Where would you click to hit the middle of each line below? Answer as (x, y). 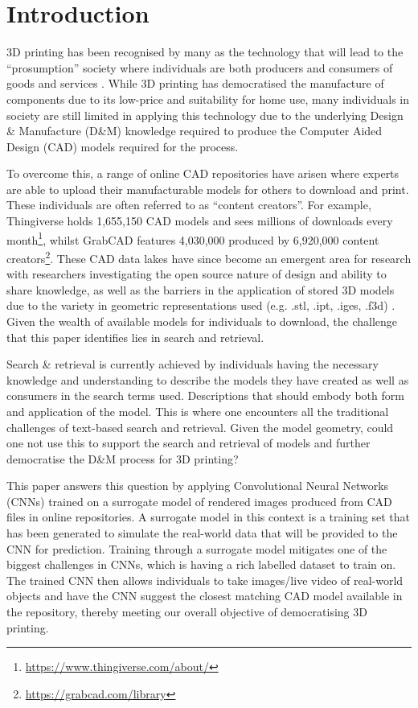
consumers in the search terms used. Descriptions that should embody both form (205, 395)
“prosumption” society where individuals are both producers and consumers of (200, 67)
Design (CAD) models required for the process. (123, 146)
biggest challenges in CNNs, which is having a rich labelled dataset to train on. (201, 564)
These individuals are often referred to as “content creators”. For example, (189, 205)
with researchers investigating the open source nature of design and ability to (197, 274)
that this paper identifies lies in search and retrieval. (135, 337)
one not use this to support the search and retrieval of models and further (189, 443)
